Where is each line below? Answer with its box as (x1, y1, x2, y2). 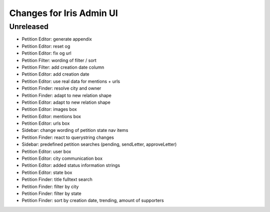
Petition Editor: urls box (21, 120, 70, 126)
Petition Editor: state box (21, 169, 72, 175)
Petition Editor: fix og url (21, 50, 72, 56)
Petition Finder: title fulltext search (21, 176, 92, 182)
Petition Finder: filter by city (21, 183, 79, 189)
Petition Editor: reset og (21, 43, 70, 49)
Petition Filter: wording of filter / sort (21, 57, 97, 63)
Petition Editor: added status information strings (21, 162, 120, 168)
